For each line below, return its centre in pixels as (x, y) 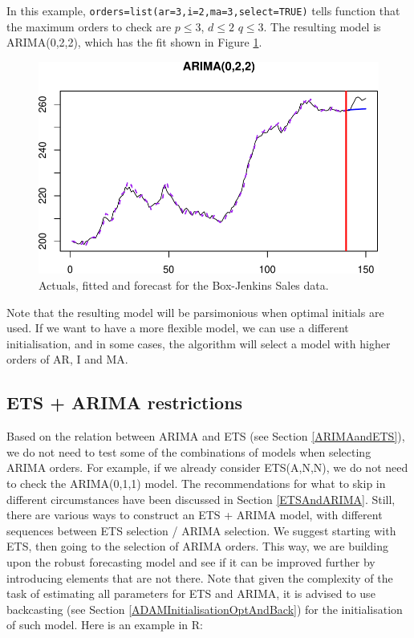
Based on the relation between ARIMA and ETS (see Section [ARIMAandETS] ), (206, 436)
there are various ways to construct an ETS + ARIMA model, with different (195, 515)
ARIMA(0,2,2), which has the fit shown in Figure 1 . (134, 42)
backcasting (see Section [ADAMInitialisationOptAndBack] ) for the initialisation (205, 609)
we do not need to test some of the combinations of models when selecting (189, 451)
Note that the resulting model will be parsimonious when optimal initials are (195, 312)
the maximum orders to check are (89, 26)
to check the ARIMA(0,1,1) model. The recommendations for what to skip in (196, 483)
